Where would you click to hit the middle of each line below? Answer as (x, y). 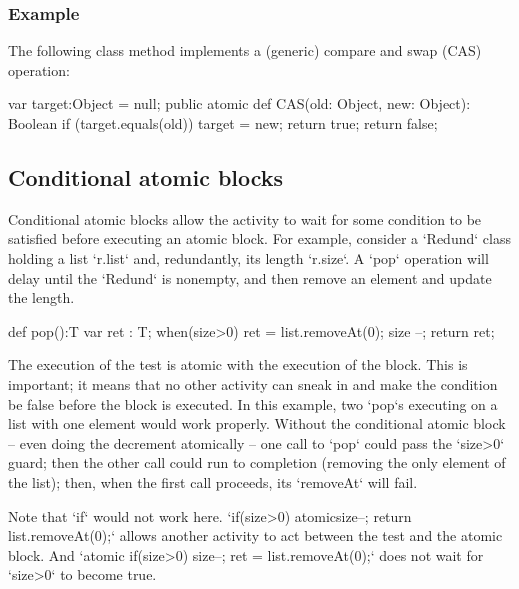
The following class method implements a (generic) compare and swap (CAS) (245, 50)
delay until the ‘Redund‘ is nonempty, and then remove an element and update (250, 277)
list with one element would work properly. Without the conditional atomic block (257, 423)
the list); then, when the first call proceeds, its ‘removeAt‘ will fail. (213, 481)
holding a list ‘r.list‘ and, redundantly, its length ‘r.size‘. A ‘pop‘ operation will (248, 257)
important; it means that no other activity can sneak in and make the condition (253, 383)
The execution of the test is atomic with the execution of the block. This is (238, 364)
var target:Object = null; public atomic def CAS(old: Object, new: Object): (239, 103)
